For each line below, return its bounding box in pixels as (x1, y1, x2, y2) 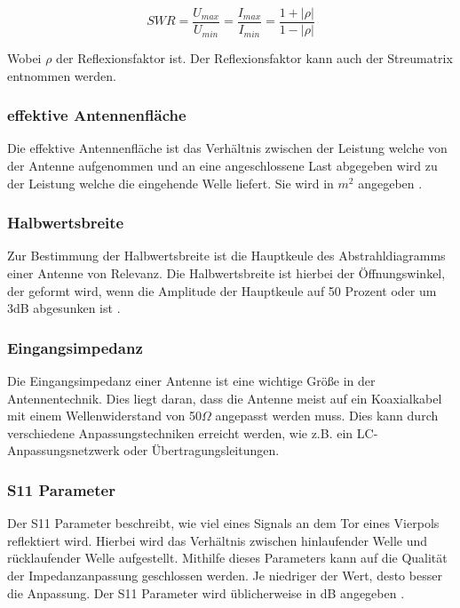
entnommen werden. (7, 66, 116, 84)
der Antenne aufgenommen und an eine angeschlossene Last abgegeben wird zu (7, 156, 438, 175)
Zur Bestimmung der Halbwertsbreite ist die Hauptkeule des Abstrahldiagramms (7, 246, 446, 265)
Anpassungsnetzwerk (7, 441, 120, 460)
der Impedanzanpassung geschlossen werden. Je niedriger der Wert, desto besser (7, 566, 442, 585)
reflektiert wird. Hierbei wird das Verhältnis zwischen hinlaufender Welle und (7, 531, 428, 549)
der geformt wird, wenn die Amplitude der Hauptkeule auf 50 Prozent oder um (7, 281, 437, 300)
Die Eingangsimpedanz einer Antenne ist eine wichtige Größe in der (7, 372, 376, 390)
